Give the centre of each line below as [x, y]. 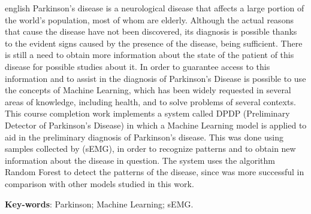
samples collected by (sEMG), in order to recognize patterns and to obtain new [150, 149]
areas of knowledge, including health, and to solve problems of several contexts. [150, 101]
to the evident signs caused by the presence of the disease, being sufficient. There [154, 43]
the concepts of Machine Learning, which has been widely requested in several [148, 90]
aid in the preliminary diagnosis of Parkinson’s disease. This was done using [144, 137]
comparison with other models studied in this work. [99, 183]
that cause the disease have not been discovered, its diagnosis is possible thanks [151, 31]
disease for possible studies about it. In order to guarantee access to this [138, 66]
